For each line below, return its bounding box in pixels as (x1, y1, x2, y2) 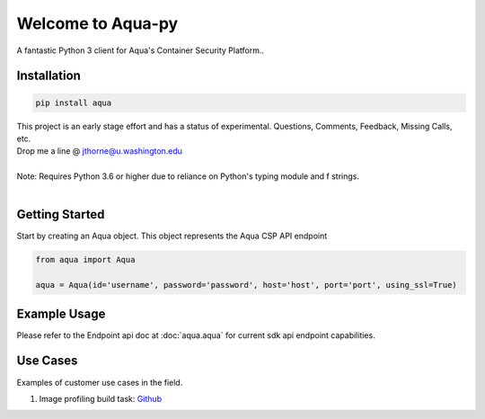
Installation (16, 68, 81, 84)
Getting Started (16, 207, 105, 222)
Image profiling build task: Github (39, 393, 162, 404)
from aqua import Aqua (35, 254, 136, 265)
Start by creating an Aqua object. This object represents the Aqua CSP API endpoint (16, 230, 328, 242)
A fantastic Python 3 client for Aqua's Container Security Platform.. (16, 45, 265, 56)
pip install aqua (35, 97, 112, 108)
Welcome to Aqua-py (16, 13, 179, 33)
